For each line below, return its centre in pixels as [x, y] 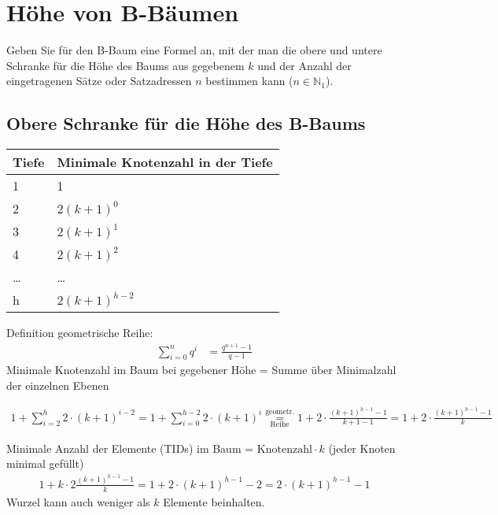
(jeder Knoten [362, 448]
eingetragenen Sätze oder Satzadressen [99, 81]
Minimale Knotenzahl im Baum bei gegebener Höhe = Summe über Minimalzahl [201, 370]
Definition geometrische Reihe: [80, 333]
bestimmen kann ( [249, 81]
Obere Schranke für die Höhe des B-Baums [186, 123]
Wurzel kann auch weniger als [78, 501]
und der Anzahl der [304, 65]
